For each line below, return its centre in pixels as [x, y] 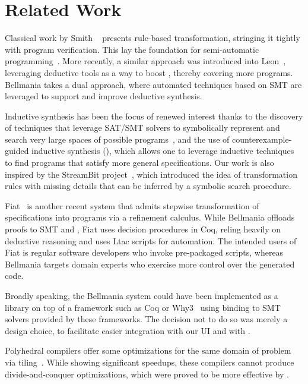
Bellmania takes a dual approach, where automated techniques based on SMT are [153, 84]
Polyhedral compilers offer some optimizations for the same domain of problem [148, 350]
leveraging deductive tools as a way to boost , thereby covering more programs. [149, 72]
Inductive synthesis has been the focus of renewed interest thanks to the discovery [154, 116]
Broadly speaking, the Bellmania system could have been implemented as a [142, 295]
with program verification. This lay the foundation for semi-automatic [132, 49]
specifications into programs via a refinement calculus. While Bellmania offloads [150, 217]
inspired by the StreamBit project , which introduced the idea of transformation [151, 174]
